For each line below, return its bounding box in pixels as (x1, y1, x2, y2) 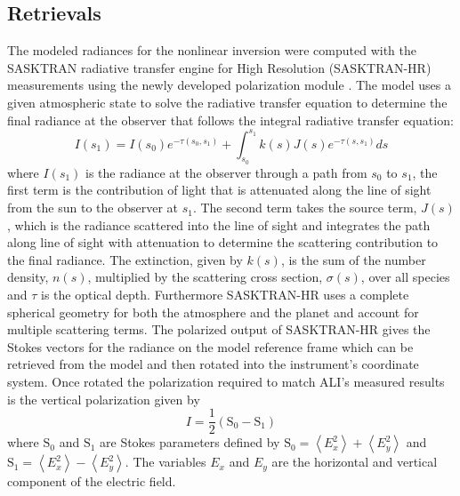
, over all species (360, 268, 450, 286)
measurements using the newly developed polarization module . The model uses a (7, 76, 452, 94)
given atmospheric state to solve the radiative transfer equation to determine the (7, 92, 448, 111)
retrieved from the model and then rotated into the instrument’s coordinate (7, 355, 419, 373)
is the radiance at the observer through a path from (85, 163, 367, 181)
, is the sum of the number (280, 250, 426, 268)
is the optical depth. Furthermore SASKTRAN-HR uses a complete (41, 285, 409, 304)
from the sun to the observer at (7, 198, 178, 217)
